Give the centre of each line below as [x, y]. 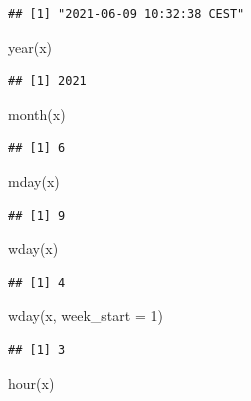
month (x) [37, 113]
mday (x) [34, 180]
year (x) [30, 46]
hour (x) [31, 382]
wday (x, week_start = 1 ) [85, 315]
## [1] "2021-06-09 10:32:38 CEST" [126, 14]
